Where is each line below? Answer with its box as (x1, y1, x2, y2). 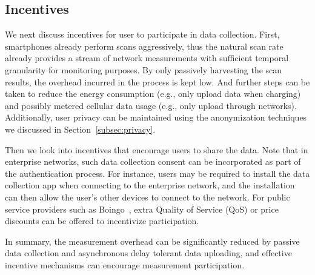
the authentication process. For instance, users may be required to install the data (5, 167, 310, 179)
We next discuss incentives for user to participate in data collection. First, (5, 28, 280, 41)
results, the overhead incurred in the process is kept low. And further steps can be (5, 75, 310, 88)
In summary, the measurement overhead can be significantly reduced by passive (5, 234, 300, 247)
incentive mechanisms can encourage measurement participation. (5, 258, 245, 271)
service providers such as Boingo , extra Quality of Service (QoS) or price (5, 202, 279, 215)
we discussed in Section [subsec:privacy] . (5, 122, 156, 135)
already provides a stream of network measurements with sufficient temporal (5, 51, 289, 64)
